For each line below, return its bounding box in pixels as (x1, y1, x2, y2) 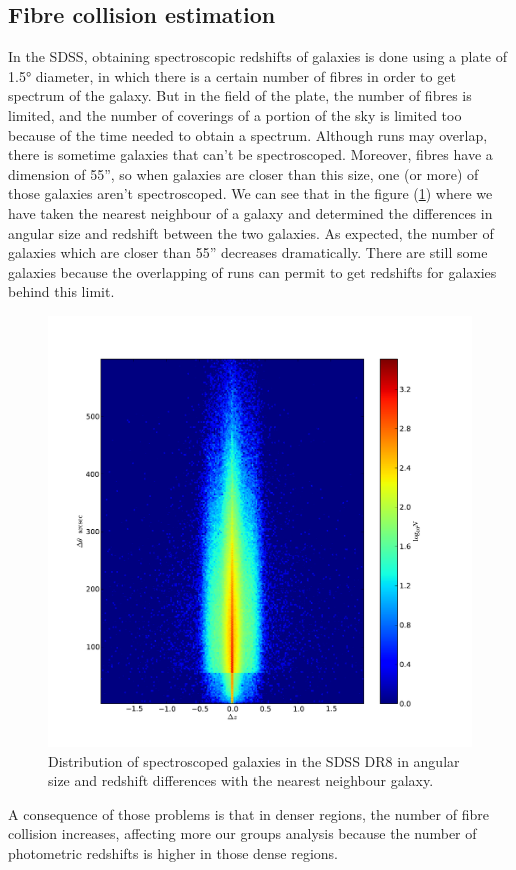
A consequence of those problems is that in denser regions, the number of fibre (8, 803, 489, 824)
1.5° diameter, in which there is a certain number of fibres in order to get (8, 65, 456, 86)
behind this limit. (8, 281, 115, 302)
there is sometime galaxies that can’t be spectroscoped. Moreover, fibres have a (8, 144, 493, 165)
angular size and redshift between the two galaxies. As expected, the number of (8, 222, 494, 243)
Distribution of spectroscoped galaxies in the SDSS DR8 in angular (48, 750, 460, 771)
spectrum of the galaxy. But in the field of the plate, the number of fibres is (8, 85, 472, 106)
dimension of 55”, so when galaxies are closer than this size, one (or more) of (8, 163, 479, 184)
